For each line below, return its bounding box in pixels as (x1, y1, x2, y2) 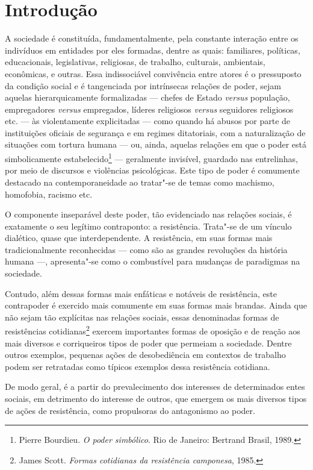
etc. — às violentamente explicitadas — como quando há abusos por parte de (5, 114, 291, 127)
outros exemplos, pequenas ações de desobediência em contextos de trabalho (5, 348, 286, 361)
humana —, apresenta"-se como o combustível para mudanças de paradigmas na (5, 255, 300, 268)
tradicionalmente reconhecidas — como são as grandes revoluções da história (5, 243, 288, 255)
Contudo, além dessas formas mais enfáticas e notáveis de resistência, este (5, 287, 277, 299)
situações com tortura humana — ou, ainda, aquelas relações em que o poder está (5, 138, 307, 151)
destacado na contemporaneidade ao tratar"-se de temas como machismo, (5, 175, 274, 188)
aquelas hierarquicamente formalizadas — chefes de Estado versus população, (5, 91, 290, 104)
